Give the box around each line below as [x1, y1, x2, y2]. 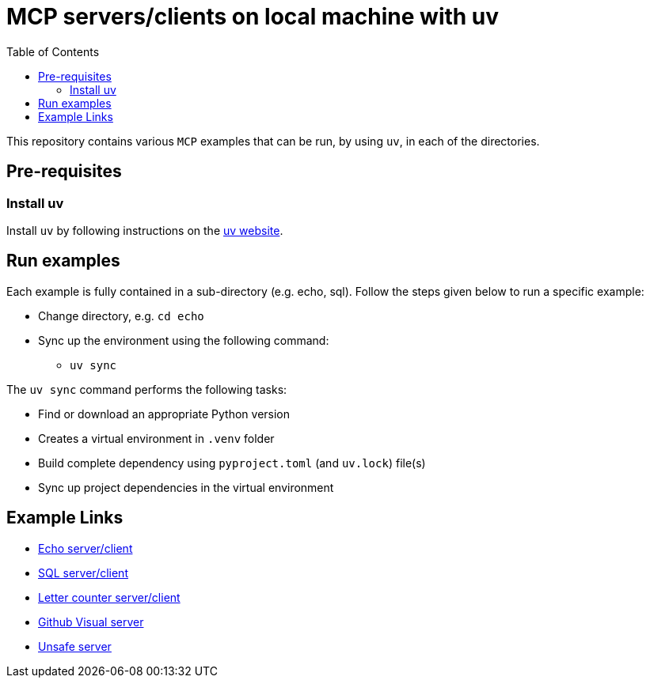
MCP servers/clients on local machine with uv [6, 3, 500, 30]
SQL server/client [38, 565, 128, 580]
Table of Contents [6, 44, 100, 59]
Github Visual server [38, 614, 144, 629]
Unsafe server [38, 639, 112, 653]
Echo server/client [38, 541, 133, 555]
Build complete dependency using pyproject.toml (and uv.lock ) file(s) [38, 455, 426, 470]
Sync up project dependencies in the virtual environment [38, 480, 334, 494]
